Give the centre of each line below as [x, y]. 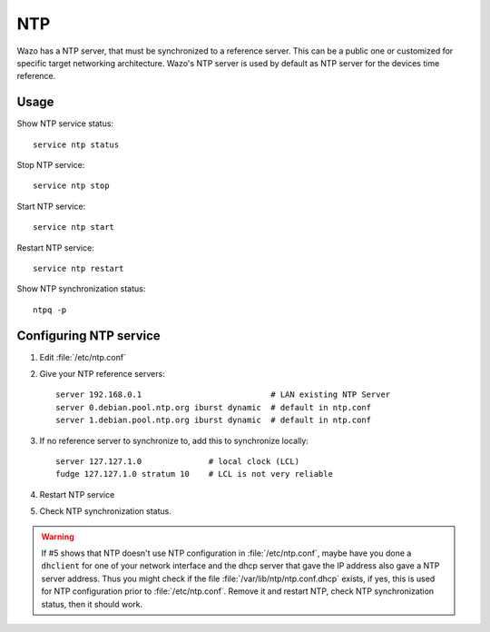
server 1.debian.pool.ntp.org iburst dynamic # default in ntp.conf [214, 420]
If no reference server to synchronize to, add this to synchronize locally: [174, 440]
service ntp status [76, 144]
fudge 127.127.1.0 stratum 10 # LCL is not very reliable [194, 474]
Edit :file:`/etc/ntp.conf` [83, 357]
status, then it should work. [92, 604]
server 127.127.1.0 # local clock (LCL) [177, 462]
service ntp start [74, 227]
